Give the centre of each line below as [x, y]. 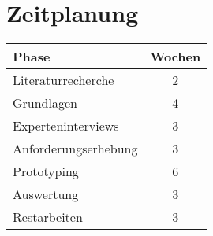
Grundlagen [45, 103]
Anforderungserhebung [75, 149]
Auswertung [46, 194]
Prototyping [46, 171]
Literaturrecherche [64, 80]
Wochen [176, 57]
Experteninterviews [66, 126]
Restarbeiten [48, 217]
